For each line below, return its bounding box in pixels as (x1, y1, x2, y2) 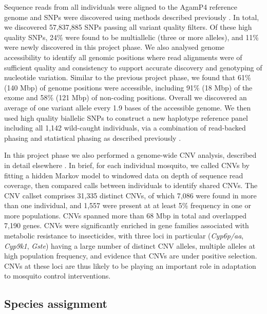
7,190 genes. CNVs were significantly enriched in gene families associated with (4, 220, 249, 231)
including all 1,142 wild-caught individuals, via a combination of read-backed (4, 122, 246, 133)
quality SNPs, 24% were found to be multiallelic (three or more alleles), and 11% (4, 31, 259, 42)
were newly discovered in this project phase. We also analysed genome (4, 42, 225, 52)
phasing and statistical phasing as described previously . (4, 132, 181, 143)
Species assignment (4, 295, 107, 311)
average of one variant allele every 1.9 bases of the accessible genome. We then (4, 102, 251, 113)
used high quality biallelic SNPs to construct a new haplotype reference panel (4, 112, 249, 123)
